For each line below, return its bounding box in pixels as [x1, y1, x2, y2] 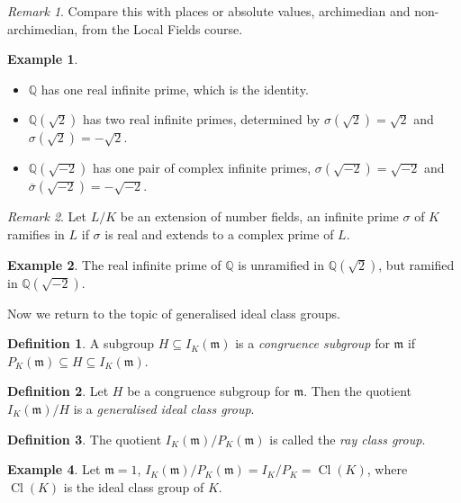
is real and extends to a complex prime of [104, 224, 334, 243]
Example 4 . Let [7, 460, 101, 479]
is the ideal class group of [63, 477, 204, 496]
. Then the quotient [303, 382, 412, 400]
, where [366, 460, 408, 479]
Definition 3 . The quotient [7, 429, 162, 448]
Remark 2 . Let [7, 207, 87, 226]
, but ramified [378, 255, 455, 274]
